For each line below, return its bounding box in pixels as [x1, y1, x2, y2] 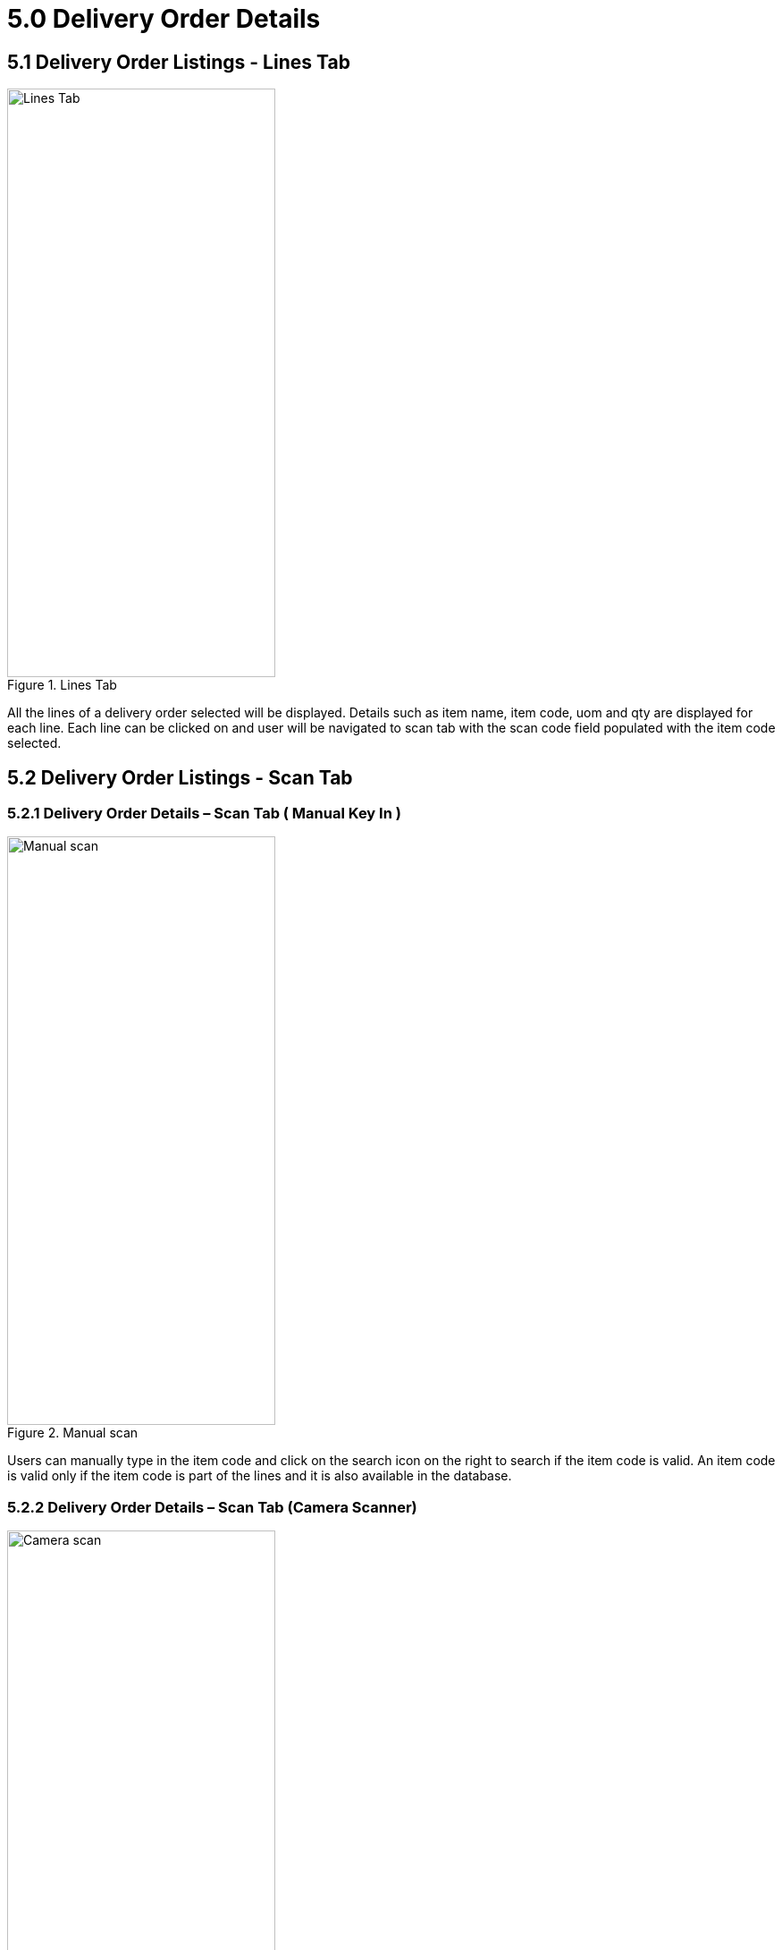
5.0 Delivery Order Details [7, 4, 321, 34]
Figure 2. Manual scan [7, 1425, 139, 1441]
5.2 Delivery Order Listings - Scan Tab [7, 766, 353, 789]
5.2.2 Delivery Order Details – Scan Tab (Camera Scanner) [7, 1497, 417, 1516]
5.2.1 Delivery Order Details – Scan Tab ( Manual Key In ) [7, 804, 401, 823]
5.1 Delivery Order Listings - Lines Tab [7, 50, 350, 73]
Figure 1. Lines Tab [7, 677, 117, 693]
